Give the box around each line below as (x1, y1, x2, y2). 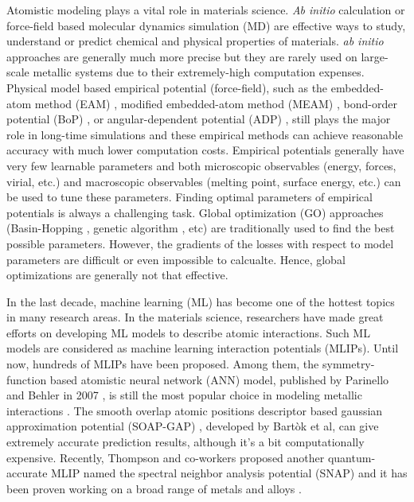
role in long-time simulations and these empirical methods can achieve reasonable (6, 126, 403, 142)
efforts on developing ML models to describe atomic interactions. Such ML (6, 324, 370, 341)
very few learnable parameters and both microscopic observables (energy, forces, (6, 157, 396, 173)
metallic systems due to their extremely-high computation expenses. (33, 64, 365, 80)
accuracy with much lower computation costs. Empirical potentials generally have (6, 142, 404, 158)
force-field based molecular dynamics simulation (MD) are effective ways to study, (6, 17, 406, 33)
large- (361, 48, 389, 64)
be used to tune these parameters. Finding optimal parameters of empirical (6, 189, 373, 205)
